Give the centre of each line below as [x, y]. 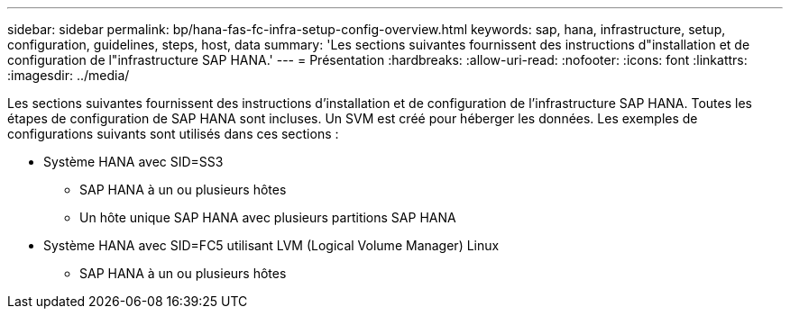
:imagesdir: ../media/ [69, 75]
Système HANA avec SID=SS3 [133, 162]
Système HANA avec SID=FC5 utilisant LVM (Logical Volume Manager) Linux [271, 245]
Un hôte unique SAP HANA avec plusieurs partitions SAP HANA [268, 217]
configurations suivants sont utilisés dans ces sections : [173, 134]
